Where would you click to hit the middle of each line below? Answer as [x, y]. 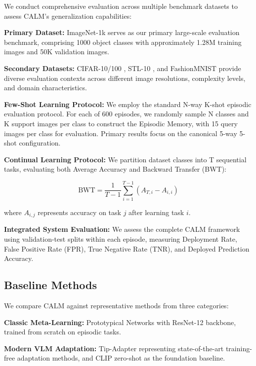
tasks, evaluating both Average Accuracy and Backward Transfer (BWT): [115, 169]
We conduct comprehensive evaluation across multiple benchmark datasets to [121, 6]
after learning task [156, 212]
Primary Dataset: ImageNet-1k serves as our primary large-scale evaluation [122, 32]
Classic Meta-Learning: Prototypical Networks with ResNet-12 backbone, [120, 322]
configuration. [40, 143]
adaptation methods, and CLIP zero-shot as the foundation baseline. [121, 358]
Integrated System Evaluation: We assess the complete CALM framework [122, 229]
